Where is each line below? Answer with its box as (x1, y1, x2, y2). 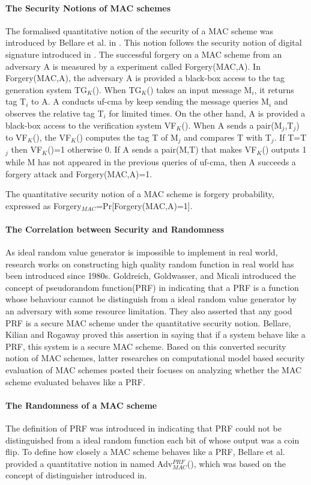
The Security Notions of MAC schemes (5, 1, 171, 14)
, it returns (254, 83, 294, 96)
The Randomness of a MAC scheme (5, 398, 157, 411)
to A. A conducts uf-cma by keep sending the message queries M (31, 95, 269, 108)
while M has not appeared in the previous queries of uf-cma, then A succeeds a (5, 155, 296, 168)
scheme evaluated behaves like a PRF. (5, 375, 145, 388)
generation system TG (5, 83, 87, 96)
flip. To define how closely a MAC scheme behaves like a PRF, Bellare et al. (5, 445, 285, 458)
